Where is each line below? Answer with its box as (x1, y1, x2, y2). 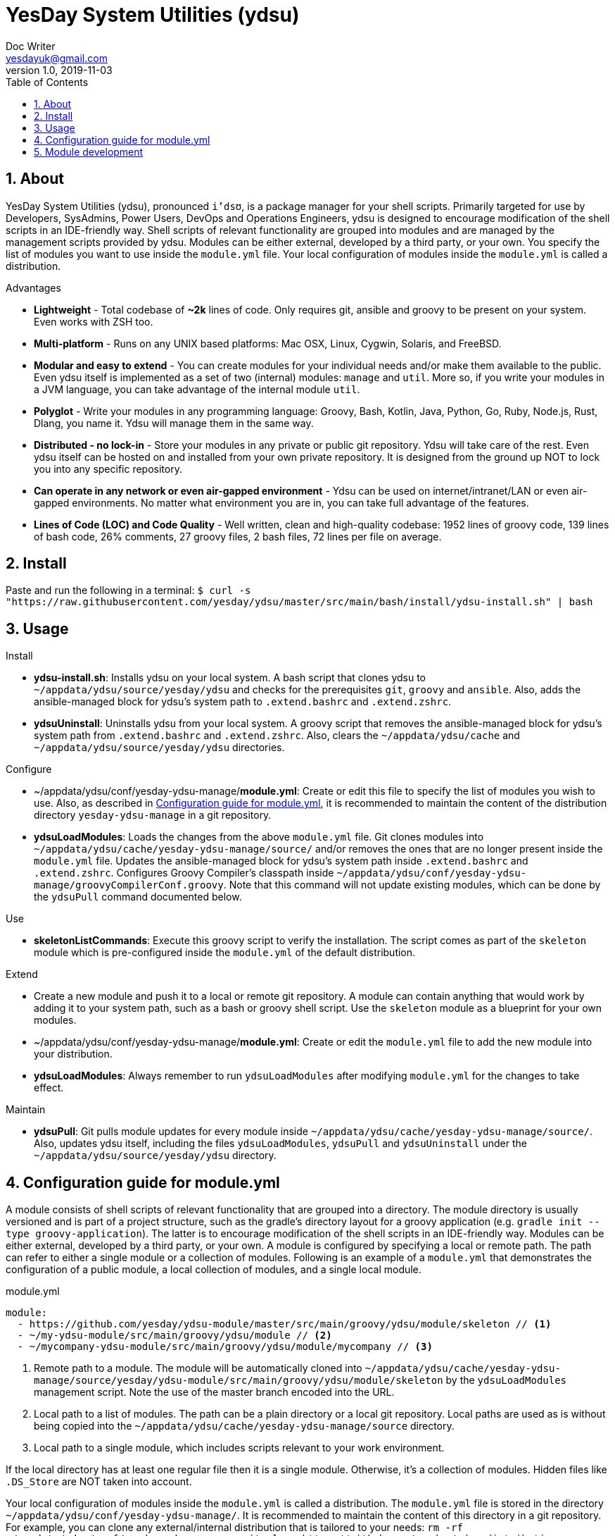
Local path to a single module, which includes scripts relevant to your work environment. (34, 1442, 445, 1454)
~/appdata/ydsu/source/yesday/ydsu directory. (34, 1149, 277, 1162)
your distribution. (34, 1048, 113, 1060)
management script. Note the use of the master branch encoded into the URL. (34, 1386, 395, 1399)
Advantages (6, 281, 61, 294)
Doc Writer (6, 39, 56, 52)
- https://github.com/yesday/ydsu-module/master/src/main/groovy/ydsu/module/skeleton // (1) (17, 1318, 552, 1330)
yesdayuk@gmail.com (6, 51, 108, 64)
